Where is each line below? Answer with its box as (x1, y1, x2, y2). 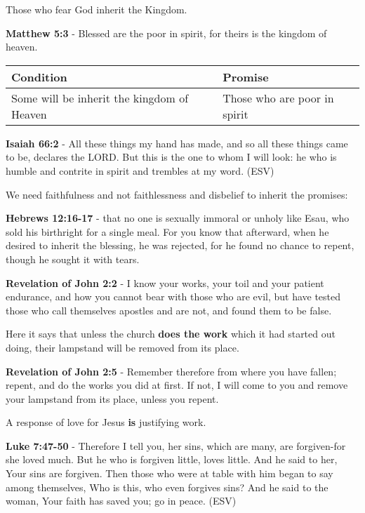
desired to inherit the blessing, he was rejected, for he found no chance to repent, (6, 238, 354, 253)
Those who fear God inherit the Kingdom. (6, 2, 187, 16)
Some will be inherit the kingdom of (11, 89, 189, 106)
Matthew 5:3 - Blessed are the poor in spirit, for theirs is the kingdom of (6, 25, 327, 40)
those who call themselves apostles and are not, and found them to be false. (6, 302, 332, 317)
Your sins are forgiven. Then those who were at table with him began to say (6, 466, 333, 481)
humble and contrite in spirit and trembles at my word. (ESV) (6, 163, 274, 178)
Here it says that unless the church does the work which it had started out (6, 326, 336, 341)
